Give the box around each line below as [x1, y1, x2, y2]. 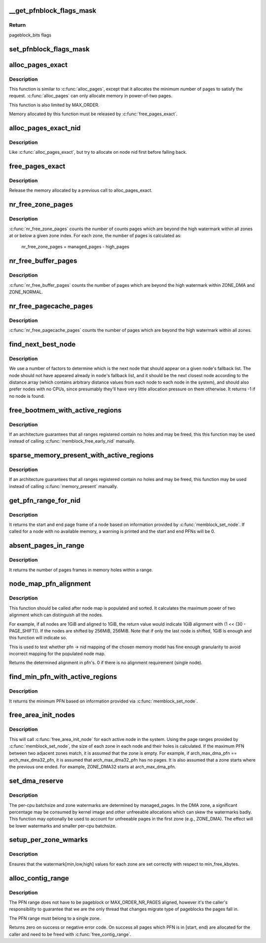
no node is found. [9, 393, 45, 399]
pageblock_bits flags [9, 32, 52, 38]
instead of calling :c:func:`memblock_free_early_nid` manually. [9, 438, 135, 444]
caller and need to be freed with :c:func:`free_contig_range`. [9, 931, 132, 937]
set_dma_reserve [9, 777, 64, 785]
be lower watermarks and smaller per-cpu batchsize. [9, 823, 117, 829]
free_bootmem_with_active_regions [9, 406, 122, 414]
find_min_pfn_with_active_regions [9, 673, 117, 681]
